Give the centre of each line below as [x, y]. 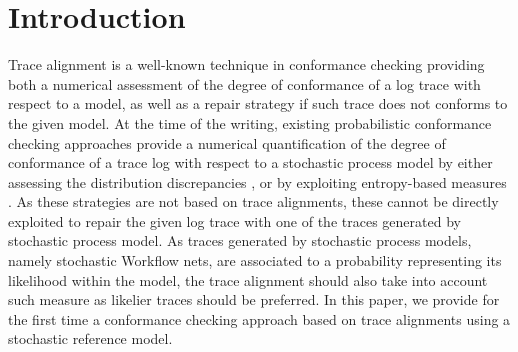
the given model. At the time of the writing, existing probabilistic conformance [250, 122]
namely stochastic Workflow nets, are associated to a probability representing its [255, 260]
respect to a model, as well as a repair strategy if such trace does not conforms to [258, 103]
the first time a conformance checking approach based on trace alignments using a [259, 318]
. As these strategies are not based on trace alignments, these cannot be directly [253, 201]
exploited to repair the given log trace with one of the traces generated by [234, 220]
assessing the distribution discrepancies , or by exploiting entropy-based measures [257, 181]
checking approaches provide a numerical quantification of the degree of [227, 142]
